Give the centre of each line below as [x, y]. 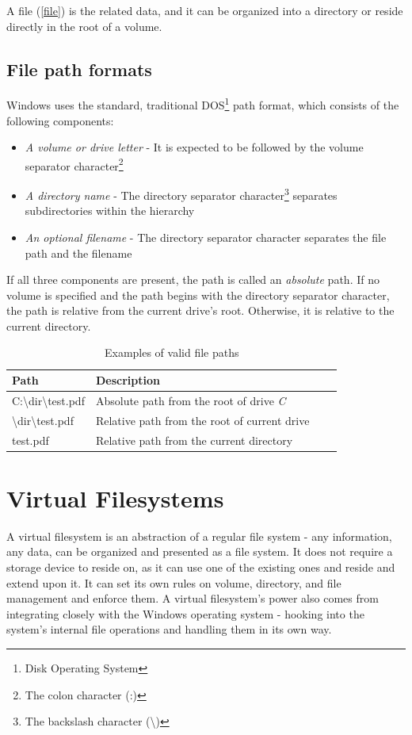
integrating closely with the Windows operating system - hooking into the [185, 613]
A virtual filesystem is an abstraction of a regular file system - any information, [199, 536]
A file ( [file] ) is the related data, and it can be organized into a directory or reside [205, 10]
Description [128, 380]
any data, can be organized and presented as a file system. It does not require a [200, 551]
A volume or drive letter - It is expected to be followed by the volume [194, 147]
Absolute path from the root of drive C [191, 400]
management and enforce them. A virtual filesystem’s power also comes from [193, 598]
